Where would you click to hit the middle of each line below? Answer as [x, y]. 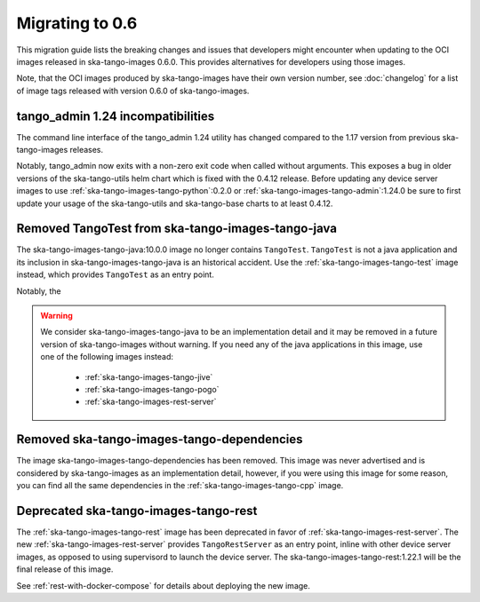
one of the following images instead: [107, 357]
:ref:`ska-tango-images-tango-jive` [149, 376]
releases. [87, 150]
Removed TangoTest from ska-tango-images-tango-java [177, 229]
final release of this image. [65, 569]
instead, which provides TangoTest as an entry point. [116, 274]
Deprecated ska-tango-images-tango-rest [137, 511]
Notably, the [39, 291]
